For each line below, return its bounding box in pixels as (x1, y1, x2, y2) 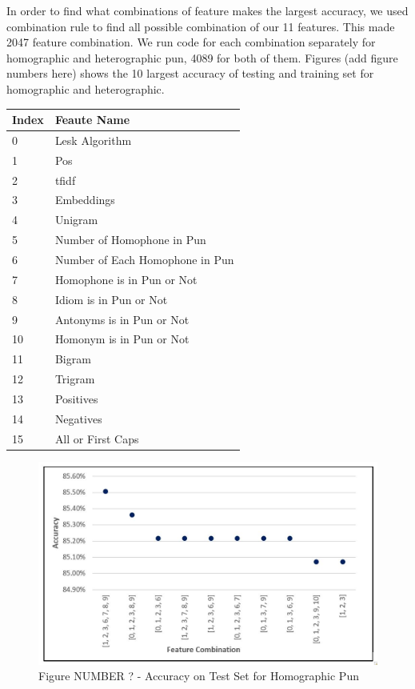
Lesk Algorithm (54, 131, 132, 148)
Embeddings (54, 191, 115, 208)
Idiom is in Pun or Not (54, 290, 168, 307)
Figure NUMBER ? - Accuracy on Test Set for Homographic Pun (38, 667, 359, 684)
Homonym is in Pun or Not (54, 330, 190, 347)
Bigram (54, 351, 91, 367)
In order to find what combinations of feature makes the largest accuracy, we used (6, 2, 409, 18)
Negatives (54, 410, 102, 427)
